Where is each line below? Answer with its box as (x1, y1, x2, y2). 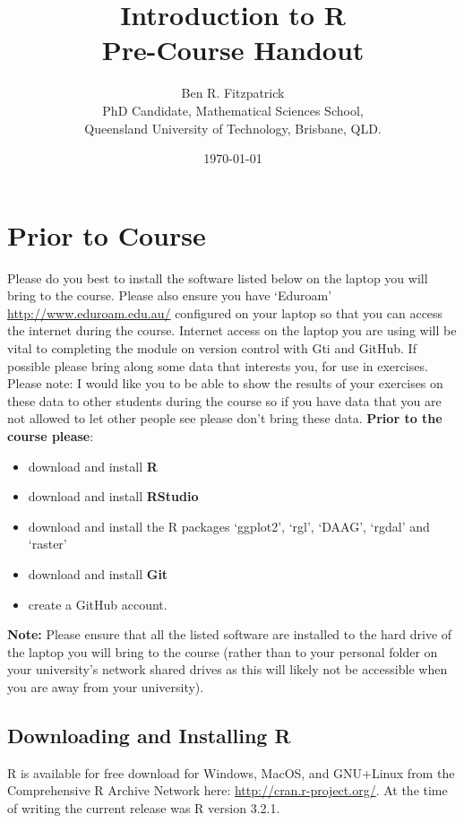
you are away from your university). (7, 677, 204, 696)
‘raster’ (28, 534, 67, 553)
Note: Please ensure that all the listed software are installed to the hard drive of (7, 625, 452, 644)
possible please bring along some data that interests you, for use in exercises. (7, 356, 428, 375)
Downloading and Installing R (7, 721, 291, 749)
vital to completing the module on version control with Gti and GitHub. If (7, 339, 417, 357)
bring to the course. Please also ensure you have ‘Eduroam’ (7, 286, 332, 305)
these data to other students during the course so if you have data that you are (7, 391, 442, 410)
